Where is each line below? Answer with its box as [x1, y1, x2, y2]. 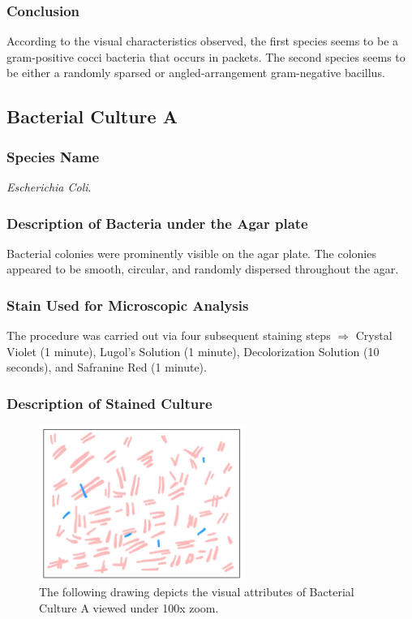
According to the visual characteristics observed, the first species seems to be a [6, 32, 399, 49]
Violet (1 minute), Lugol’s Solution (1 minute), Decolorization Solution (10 [6, 342, 380, 359]
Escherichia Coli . [6, 178, 92, 195]
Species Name [6, 146, 100, 166]
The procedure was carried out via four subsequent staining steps [6, 327, 331, 344]
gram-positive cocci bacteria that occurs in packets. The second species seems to [6, 48, 406, 65]
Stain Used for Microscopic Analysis [6, 294, 249, 315]
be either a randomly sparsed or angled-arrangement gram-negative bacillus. [6, 64, 385, 81]
